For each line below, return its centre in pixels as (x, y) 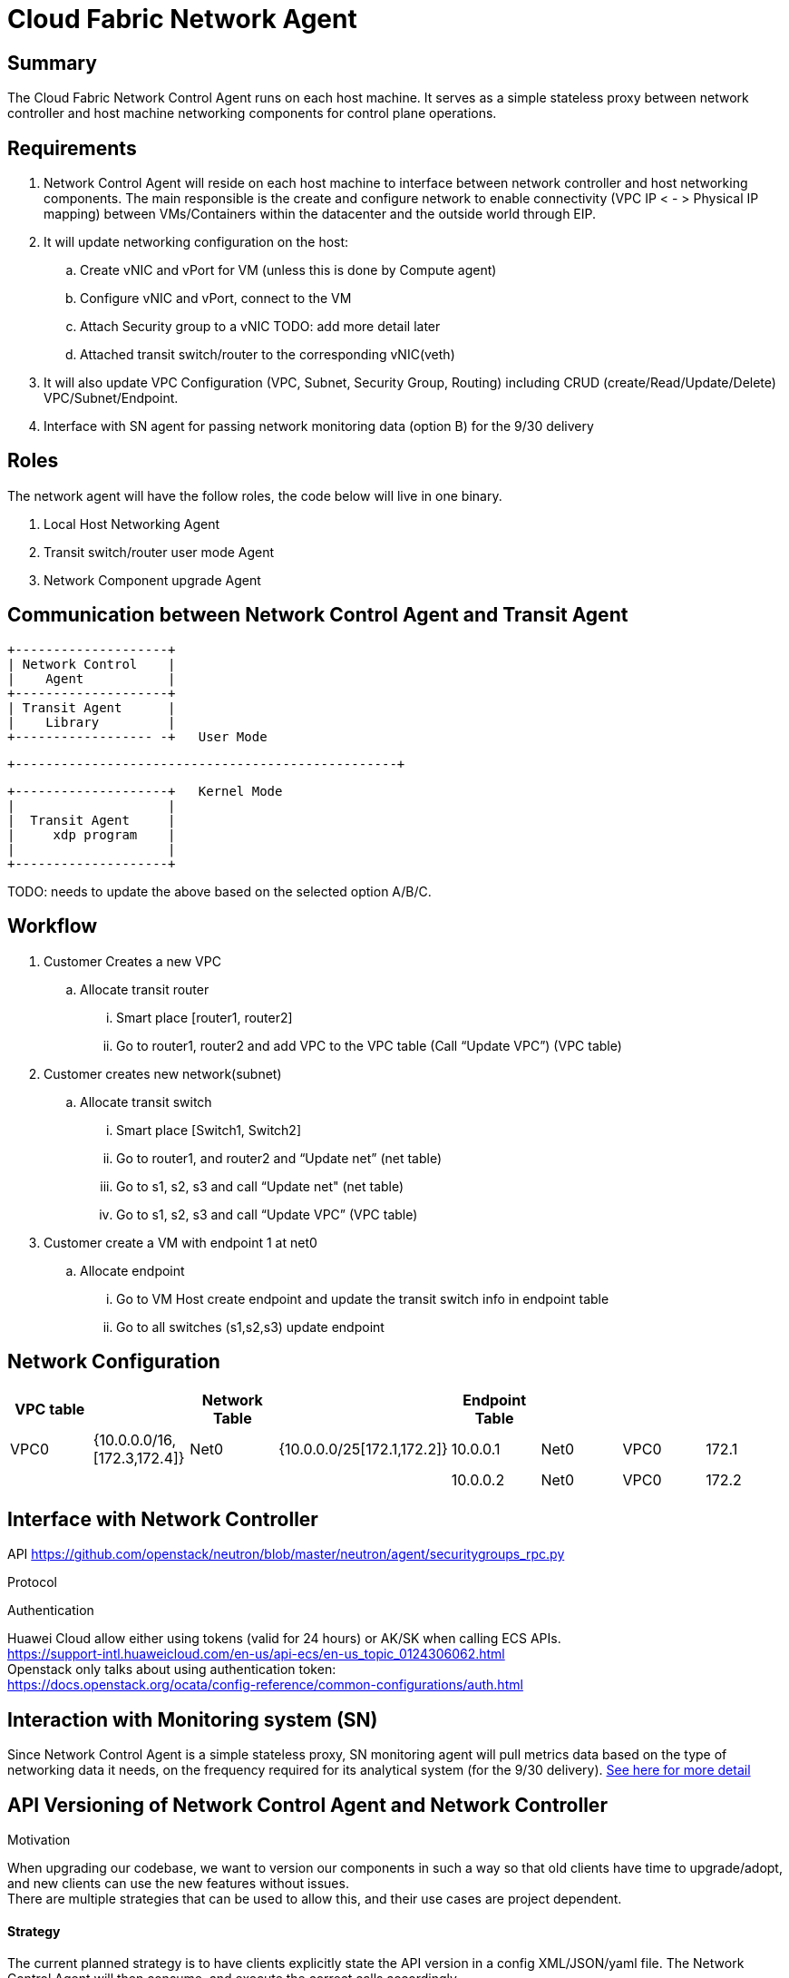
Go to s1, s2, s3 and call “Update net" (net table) (260, 1186)
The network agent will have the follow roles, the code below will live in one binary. (255, 495)
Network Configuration (114, 1361)
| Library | (92, 722)
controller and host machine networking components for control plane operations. (252, 113)
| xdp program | (92, 834)
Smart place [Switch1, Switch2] (209, 1130)
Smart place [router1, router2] (205, 1017)
